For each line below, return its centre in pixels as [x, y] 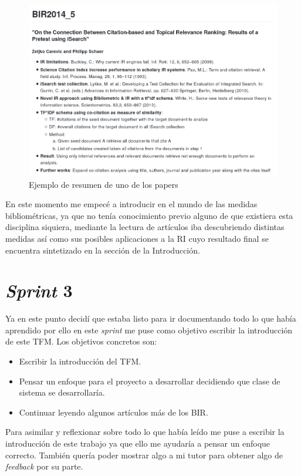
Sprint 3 [39, 291]
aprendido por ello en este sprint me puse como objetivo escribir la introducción [149, 330]
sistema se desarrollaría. [62, 392]
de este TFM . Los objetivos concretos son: [81, 341]
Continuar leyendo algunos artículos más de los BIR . [114, 412]
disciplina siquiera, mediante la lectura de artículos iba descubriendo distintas [145, 227]
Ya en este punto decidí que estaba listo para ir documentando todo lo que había [151, 318]
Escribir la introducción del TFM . [80, 361]
